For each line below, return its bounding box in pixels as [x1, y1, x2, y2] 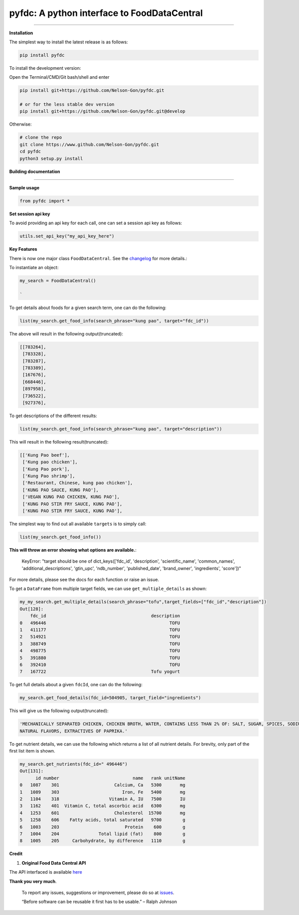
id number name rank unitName [35, 775, 185, 781]
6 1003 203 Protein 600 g [19, 824, 185, 830]
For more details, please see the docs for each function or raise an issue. [9, 577, 159, 583]
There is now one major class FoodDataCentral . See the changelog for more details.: [9, 255, 187, 261]
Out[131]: [19, 768, 44, 774]
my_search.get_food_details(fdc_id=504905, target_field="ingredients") [19, 695, 201, 701]
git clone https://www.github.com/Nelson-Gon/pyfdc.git [19, 142, 159, 147]
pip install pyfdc [19, 52, 65, 58]
